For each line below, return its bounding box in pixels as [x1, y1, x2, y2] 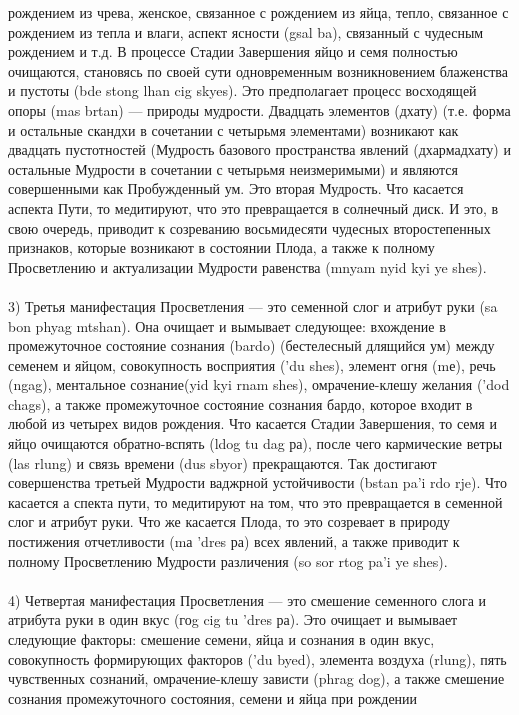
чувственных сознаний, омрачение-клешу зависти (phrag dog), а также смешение [8, 668, 505, 689]
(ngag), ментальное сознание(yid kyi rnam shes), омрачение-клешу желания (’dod [8, 374, 510, 395]
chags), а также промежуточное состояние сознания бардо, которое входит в [8, 393, 473, 414]
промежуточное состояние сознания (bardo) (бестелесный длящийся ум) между [8, 335, 495, 356]
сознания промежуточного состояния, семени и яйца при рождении [8, 687, 418, 708]
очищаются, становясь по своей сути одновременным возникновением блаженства [8, 60, 508, 81]
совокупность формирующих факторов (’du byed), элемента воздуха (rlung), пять [8, 648, 507, 669]
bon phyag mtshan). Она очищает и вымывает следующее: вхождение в [8, 315, 446, 336]
